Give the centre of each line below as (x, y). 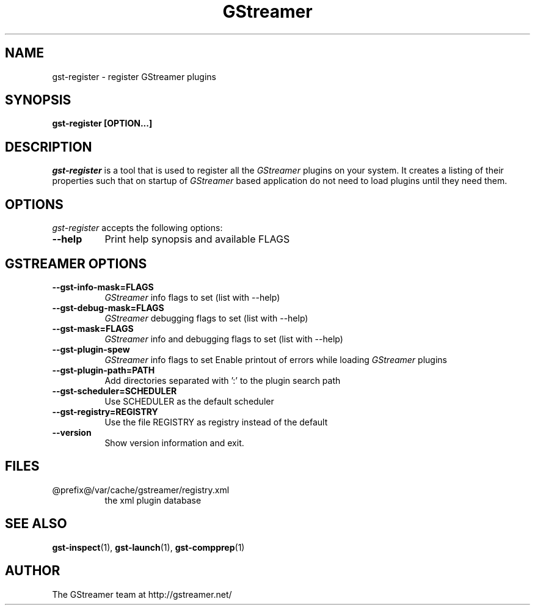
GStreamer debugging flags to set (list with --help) (206, 318)
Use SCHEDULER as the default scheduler (189, 401)
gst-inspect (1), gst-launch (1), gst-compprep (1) (148, 547)
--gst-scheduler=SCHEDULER (115, 391)
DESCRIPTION (49, 147)
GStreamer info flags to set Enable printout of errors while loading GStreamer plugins (276, 359)
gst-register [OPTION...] (102, 123)
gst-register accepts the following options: (137, 228)
